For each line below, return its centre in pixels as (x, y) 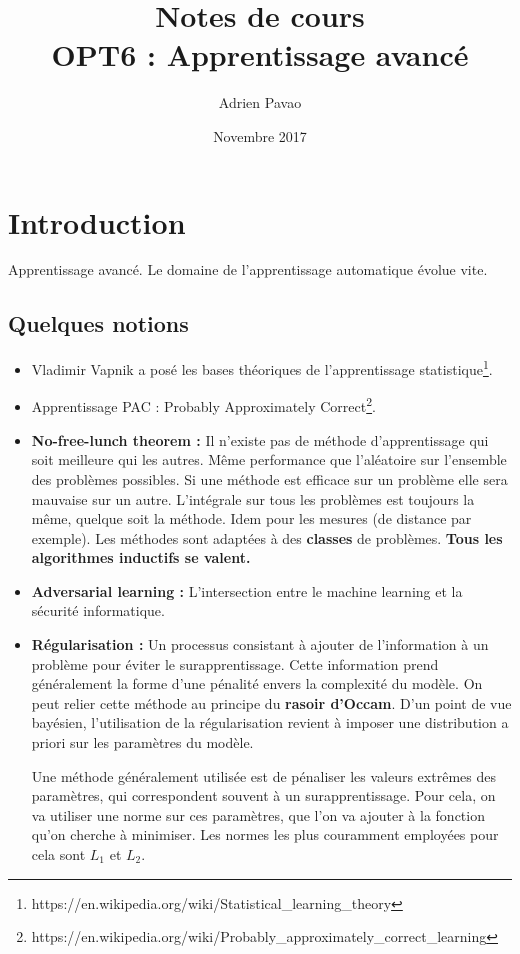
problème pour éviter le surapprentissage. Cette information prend (235, 663)
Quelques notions (98, 323)
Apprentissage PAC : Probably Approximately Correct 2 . (203, 405)
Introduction (97, 221)
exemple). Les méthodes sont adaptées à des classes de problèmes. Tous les (267, 537)
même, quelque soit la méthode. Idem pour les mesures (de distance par (251, 518)
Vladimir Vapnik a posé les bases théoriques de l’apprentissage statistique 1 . (262, 367)
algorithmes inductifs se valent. (141, 557)
